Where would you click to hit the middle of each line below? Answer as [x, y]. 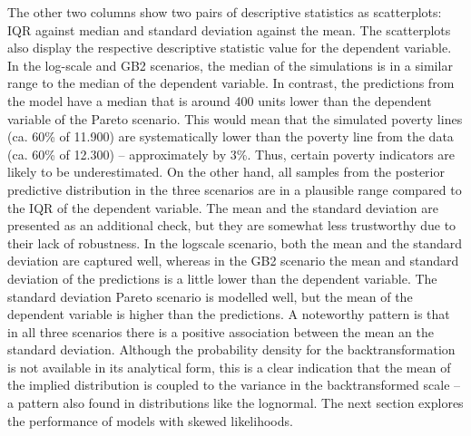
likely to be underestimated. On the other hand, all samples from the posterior [226, 172]
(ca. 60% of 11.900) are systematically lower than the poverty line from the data [231, 136]
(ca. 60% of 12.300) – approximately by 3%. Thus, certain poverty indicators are [231, 154]
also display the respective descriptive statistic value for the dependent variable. [230, 48]
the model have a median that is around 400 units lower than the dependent [220, 100]
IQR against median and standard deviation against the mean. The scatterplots [229, 29]
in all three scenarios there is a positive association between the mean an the [221, 331]
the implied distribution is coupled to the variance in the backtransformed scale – [234, 385]
